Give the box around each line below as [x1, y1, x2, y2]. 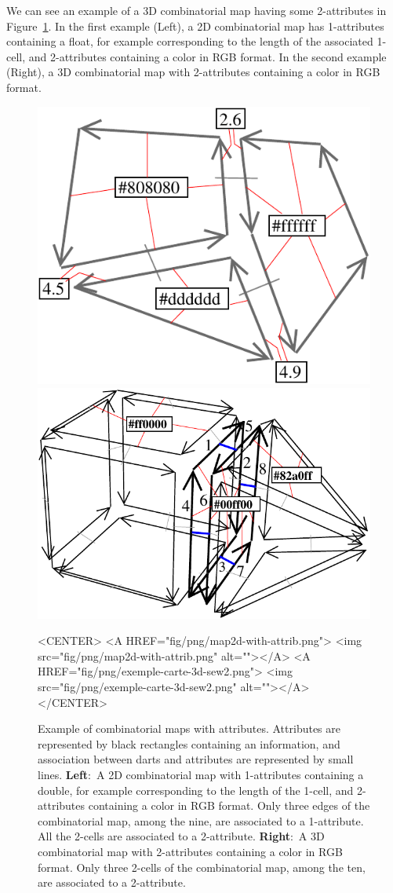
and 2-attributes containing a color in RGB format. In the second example [28, 48, 387, 64]
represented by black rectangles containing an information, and [38, 735, 340, 752]
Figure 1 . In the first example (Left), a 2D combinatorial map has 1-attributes [6, 17, 384, 34]
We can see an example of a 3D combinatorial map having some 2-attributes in [6, 2, 387, 18]
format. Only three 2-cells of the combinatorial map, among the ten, [38, 858, 366, 875]
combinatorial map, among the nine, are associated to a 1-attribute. [38, 812, 364, 829]
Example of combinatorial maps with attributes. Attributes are [38, 720, 340, 737]
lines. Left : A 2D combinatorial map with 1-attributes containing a [38, 766, 364, 782]
